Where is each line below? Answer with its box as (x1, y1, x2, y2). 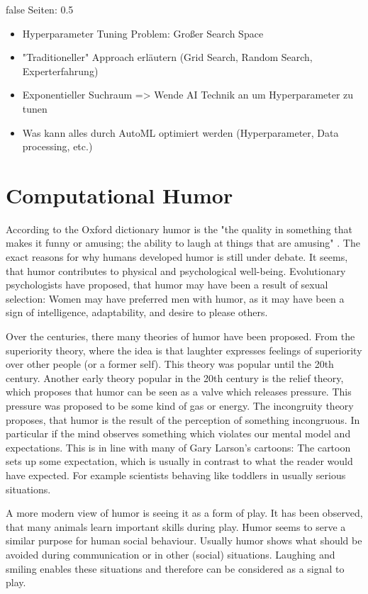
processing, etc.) (22, 139, 93, 154)
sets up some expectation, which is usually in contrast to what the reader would (6, 454, 353, 469)
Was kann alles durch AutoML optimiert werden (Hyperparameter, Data (22, 125, 339, 140)
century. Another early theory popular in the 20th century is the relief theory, (6, 370, 344, 385)
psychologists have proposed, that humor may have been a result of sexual (6, 277, 328, 292)
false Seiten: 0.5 (6, 2, 74, 16)
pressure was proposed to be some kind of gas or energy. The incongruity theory (6, 398, 354, 413)
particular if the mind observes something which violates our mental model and (6, 426, 351, 441)
